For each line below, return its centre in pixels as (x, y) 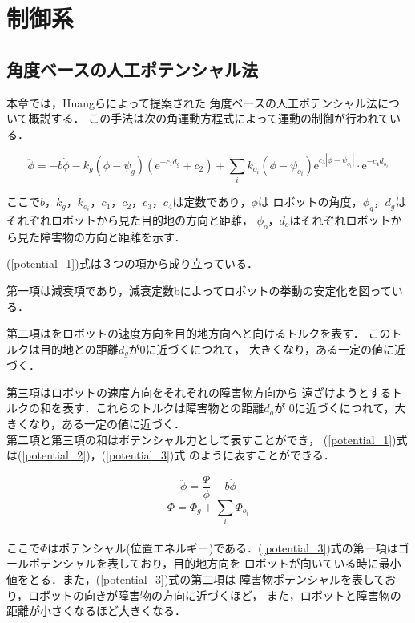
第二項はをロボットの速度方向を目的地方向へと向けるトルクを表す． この (199, 333)
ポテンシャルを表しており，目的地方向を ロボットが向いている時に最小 (215, 563)
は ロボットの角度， (310, 202)
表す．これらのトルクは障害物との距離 (163, 408)
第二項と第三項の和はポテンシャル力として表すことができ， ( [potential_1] (199, 439)
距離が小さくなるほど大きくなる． (96, 611)
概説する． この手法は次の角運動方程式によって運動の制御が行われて (209, 118)
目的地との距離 (79, 348)
